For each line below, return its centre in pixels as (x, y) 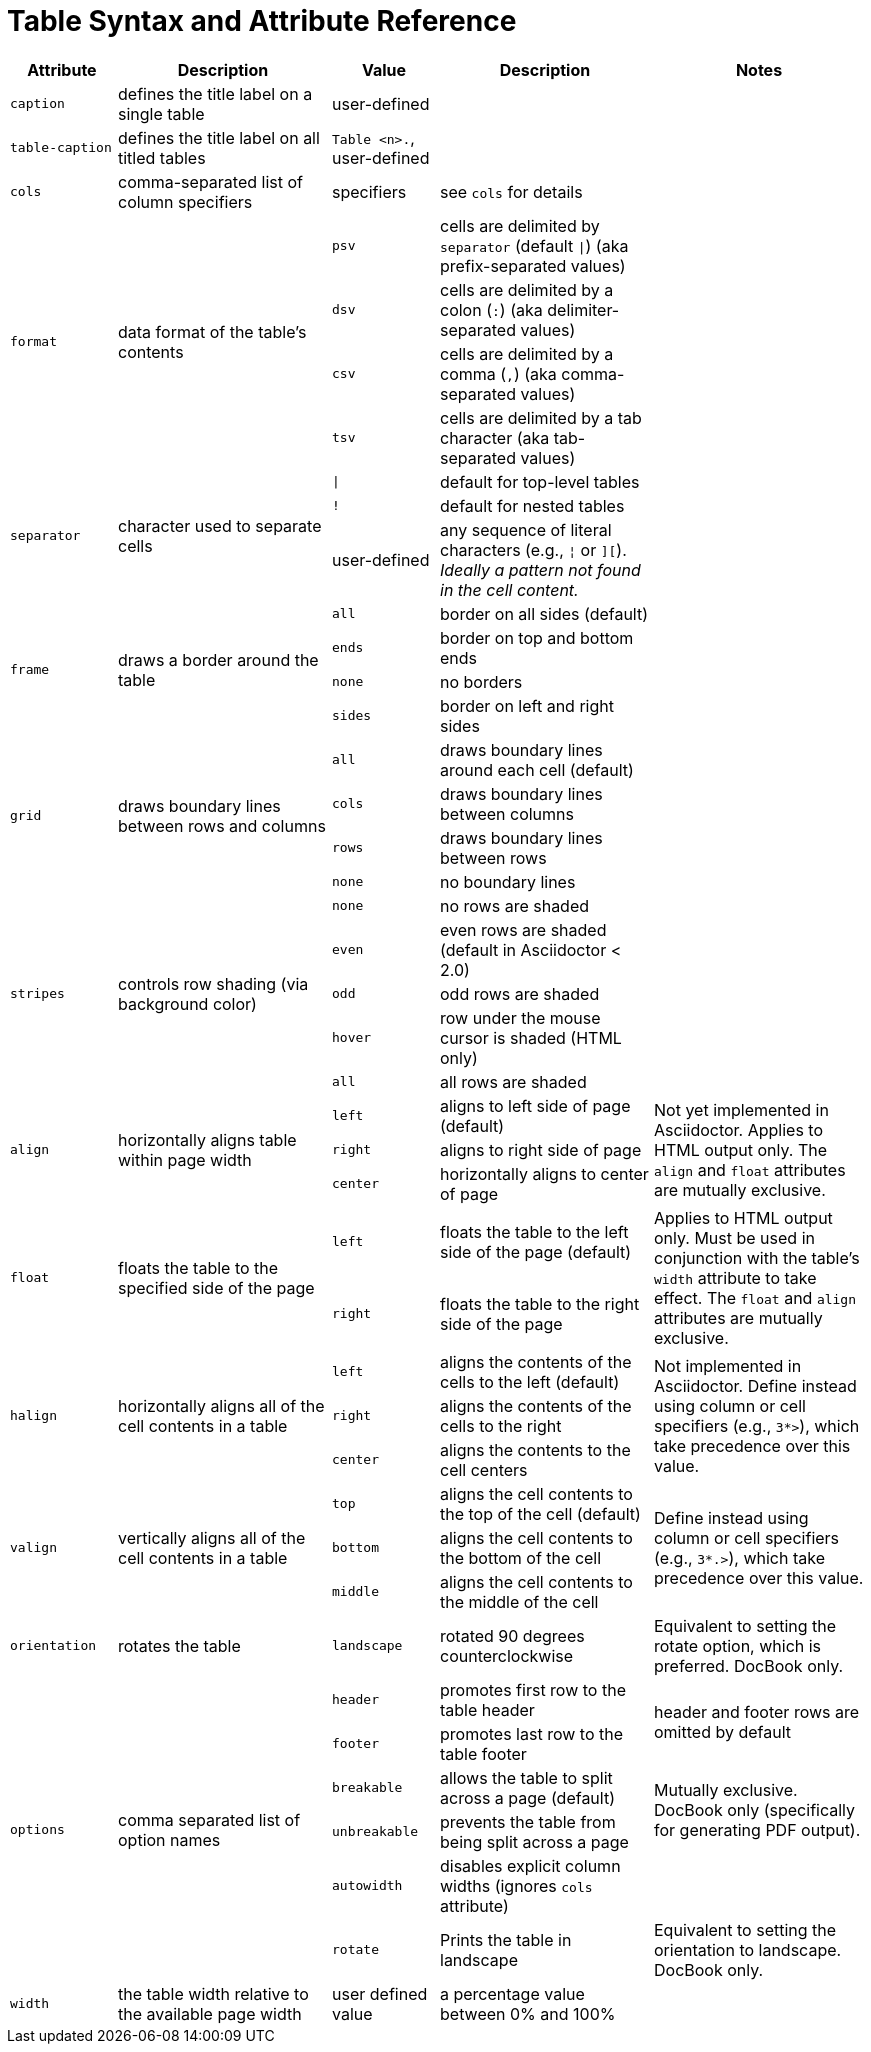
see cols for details (511, 191)
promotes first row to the (533, 1689)
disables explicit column (530, 1865)
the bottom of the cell (521, 1557)
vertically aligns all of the (212, 1537)
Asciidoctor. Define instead (755, 1385)
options (37, 1830)
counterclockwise (507, 1655)
